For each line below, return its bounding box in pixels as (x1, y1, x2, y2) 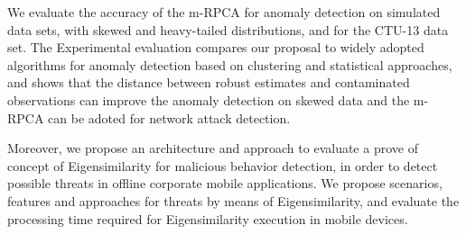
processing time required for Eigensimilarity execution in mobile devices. (7, 209, 408, 228)
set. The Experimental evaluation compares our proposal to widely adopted (7, 38, 424, 57)
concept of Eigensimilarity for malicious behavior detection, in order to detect (7, 156, 438, 175)
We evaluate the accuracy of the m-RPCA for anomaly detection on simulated (7, 3, 441, 21)
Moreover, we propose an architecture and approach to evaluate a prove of (7, 139, 418, 157)
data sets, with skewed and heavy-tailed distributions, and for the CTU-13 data (7, 20, 449, 39)
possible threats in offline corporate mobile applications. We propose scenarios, (7, 174, 443, 193)
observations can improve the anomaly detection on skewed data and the (7, 90, 410, 109)
